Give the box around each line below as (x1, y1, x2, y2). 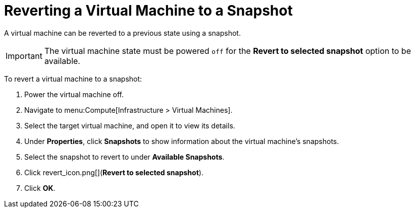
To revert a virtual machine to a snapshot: (4, 74, 142, 83)
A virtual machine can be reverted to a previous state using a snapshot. (4, 28, 241, 37)
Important (6, 50, 42, 61)
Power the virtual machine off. (24, 90, 124, 99)
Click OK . (24, 183, 56, 192)
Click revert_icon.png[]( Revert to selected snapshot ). (24, 168, 203, 177)
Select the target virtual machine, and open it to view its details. (24, 121, 235, 130)
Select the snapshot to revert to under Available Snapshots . (24, 152, 225, 161)
